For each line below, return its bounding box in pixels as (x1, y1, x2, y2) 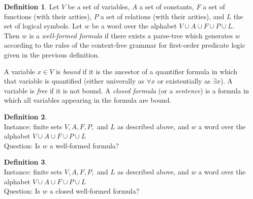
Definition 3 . (4, 157, 47, 167)
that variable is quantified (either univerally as (4, 76, 144, 86)
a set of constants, (139, 1, 194, 11)
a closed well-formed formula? (50, 186, 139, 196)
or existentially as (157, 76, 211, 86)
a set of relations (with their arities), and (100, 11, 224, 21)
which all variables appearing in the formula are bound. (4, 95, 172, 105)
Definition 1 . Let (4, 1, 60, 11)
